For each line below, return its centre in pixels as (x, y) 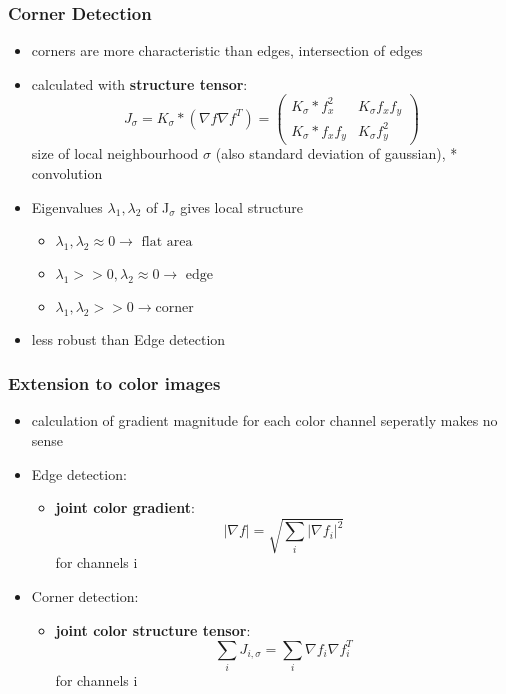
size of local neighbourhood (115, 153)
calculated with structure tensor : (139, 83)
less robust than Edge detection (128, 338)
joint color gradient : (125, 507)
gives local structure (242, 206)
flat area (167, 242)
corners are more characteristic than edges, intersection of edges (227, 50)
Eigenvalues (67, 206)
